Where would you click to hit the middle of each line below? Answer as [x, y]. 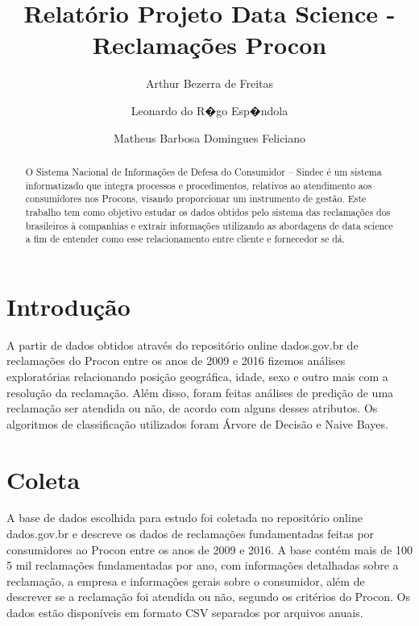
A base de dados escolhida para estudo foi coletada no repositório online [185, 518]
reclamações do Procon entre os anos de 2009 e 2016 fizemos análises [176, 361]
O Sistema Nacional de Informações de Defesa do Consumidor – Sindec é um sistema [203, 171]
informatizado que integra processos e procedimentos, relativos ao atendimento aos [199, 185]
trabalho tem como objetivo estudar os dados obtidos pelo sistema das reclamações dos [208, 211]
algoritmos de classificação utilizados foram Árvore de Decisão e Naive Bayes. [197, 423]
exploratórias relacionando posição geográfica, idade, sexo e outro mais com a [197, 376]
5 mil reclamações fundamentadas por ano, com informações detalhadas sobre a [203, 565]
